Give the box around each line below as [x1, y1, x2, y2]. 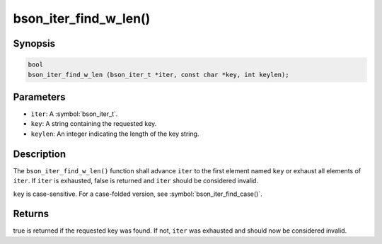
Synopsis [13, 37, 56, 50]
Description [13, 148, 66, 160]
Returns [13, 208, 50, 220]
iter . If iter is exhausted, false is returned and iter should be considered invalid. [13, 177, 258, 185]
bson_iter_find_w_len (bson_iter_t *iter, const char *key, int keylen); [28, 71, 289, 79]
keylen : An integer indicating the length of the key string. [30, 129, 199, 138]
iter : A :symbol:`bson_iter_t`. [30, 110, 118, 118]
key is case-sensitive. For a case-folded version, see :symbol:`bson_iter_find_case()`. [13, 190, 262, 198]
